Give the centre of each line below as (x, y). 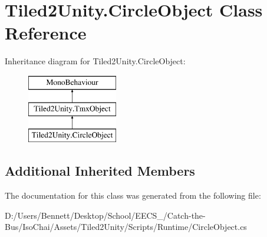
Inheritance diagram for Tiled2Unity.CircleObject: (95, 61)
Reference (46, 33)
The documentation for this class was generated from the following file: (133, 195)
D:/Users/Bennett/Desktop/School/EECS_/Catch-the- (105, 215)
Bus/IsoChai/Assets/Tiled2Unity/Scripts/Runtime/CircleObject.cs (126, 227)
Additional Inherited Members (100, 171)
